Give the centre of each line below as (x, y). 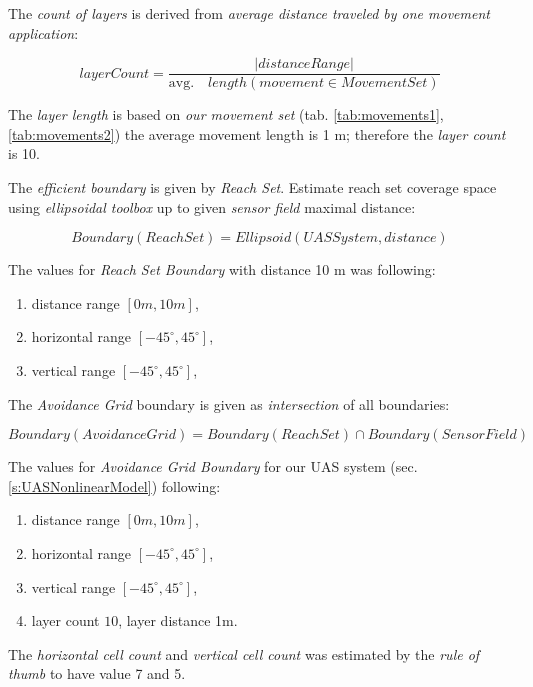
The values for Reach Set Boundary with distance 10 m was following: (222, 269)
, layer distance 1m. (178, 620)
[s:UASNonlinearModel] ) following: (114, 485)
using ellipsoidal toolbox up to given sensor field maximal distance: (212, 206)
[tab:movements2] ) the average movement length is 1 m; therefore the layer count (257, 133)
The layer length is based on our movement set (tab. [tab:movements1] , (226, 114)
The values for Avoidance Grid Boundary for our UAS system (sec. (213, 466)
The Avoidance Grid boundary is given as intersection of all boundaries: (229, 403)
